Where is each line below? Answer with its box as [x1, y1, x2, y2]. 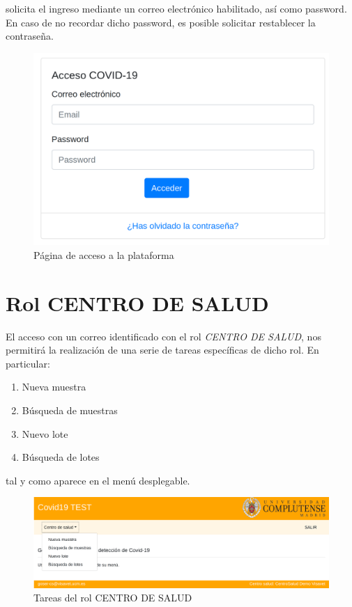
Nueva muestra [22, 379, 86, 394]
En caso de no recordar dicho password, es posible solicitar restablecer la [6, 15, 316, 29]
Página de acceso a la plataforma [33, 247, 174, 262]
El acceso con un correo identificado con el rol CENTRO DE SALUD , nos [6, 329, 321, 343]
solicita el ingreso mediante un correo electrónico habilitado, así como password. [6, 1, 347, 15]
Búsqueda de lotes [22, 450, 100, 464]
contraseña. [6, 29, 54, 43]
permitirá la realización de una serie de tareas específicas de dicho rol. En [6, 342, 319, 357]
